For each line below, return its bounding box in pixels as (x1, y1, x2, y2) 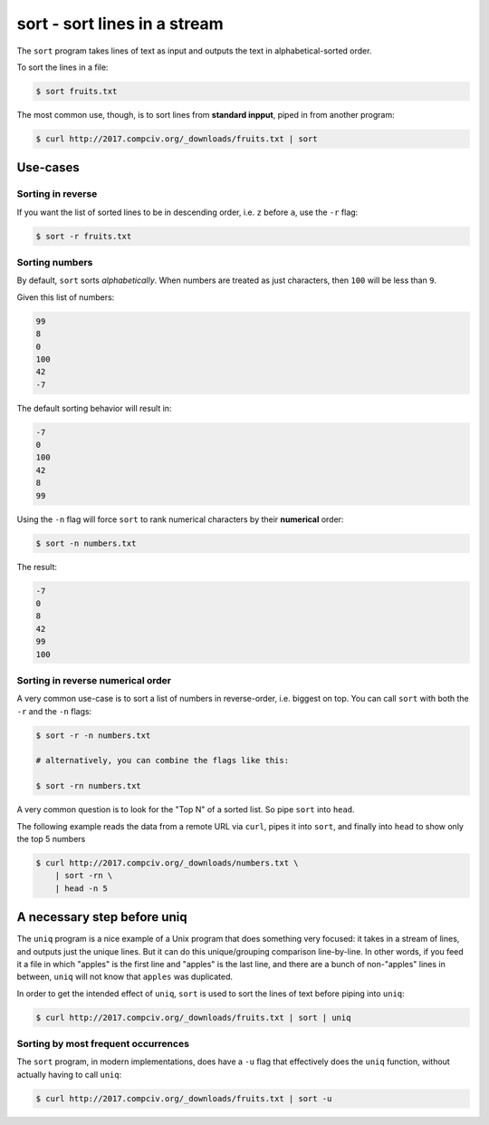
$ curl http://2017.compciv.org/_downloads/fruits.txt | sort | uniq (35, 1012, 351, 1023)
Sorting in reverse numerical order (16, 674, 172, 686)
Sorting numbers (16, 256, 93, 268)
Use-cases (16, 160, 81, 176)
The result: (16, 561, 58, 572)
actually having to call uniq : (16, 1069, 122, 1080)
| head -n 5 (54, 883, 109, 893)
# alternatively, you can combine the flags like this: (35, 755, 290, 766)
